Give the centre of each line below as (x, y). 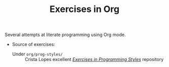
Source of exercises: (33, 44)
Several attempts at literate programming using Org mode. (65, 35)
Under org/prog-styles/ (37, 54)
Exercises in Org (85, 9)
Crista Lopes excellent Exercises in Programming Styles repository (94, 59)
